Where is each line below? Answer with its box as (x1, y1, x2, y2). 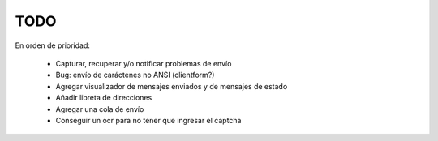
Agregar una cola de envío (55, 104, 144, 113)
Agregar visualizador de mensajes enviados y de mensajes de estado (55, 81, 288, 91)
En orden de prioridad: (15, 41, 91, 50)
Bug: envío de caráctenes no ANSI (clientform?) (55, 70, 215, 80)
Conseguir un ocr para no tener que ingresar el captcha (55, 115, 242, 125)
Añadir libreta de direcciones (55, 93, 152, 103)
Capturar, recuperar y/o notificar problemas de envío (55, 58, 232, 68)
